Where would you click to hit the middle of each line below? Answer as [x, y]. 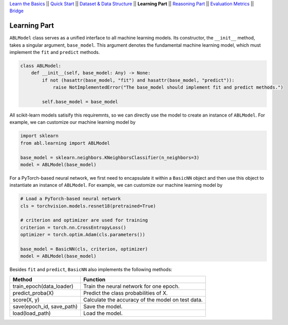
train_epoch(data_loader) [43, 286]
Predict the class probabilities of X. [125, 293]
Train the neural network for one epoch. [131, 286]
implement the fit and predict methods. [55, 52]
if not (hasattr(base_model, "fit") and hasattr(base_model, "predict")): [138, 80]
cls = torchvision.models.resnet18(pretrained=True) [88, 206]
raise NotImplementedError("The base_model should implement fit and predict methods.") [168, 88]
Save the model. [103, 307]
